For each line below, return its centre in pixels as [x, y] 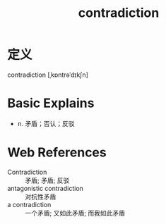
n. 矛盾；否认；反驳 [46, 123]
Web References [57, 153]
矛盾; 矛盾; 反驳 [47, 180]
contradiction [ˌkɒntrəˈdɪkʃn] [48, 75]
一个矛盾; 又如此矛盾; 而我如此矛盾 [75, 213]
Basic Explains [51, 103]
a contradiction [29, 204]
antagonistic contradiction [45, 188]
